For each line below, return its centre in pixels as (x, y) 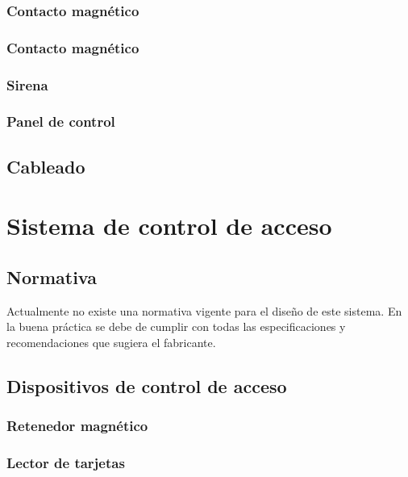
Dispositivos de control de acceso (147, 385)
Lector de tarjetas (66, 463)
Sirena (27, 84)
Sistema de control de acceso (169, 226)
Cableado (46, 166)
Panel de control (61, 121)
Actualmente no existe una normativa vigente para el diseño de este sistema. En (204, 310)
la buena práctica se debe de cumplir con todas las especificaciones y (176, 326)
